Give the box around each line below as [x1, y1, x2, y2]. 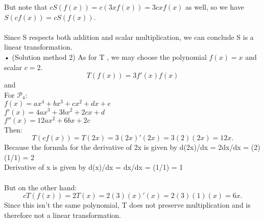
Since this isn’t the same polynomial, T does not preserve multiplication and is [4, 199, 251, 210]
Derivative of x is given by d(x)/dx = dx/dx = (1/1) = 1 [4, 162, 183, 172]
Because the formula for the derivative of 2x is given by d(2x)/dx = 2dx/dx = [4, 142, 249, 152]
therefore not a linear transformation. [4, 209, 121, 220]
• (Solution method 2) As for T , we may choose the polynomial [4, 51, 207, 62]
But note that [4, 2, 47, 12]
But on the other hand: [4, 182, 77, 192]
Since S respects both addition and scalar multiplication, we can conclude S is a [4, 31, 254, 42]
